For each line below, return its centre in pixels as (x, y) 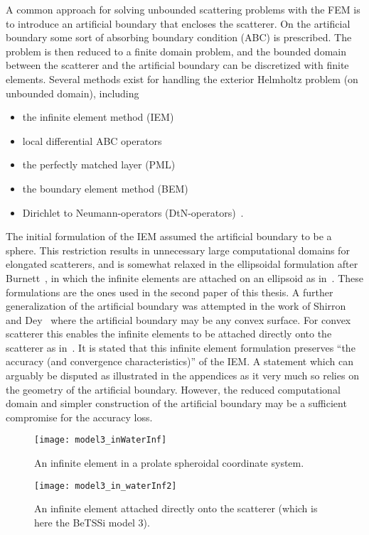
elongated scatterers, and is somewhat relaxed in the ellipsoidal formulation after (182, 264)
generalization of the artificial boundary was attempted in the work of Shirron (176, 306)
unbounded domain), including (73, 93)
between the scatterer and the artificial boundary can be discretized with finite (177, 65)
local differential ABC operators (92, 140)
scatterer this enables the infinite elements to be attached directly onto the (169, 334)
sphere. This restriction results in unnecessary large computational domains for (178, 250)
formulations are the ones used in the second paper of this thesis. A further (170, 292)
